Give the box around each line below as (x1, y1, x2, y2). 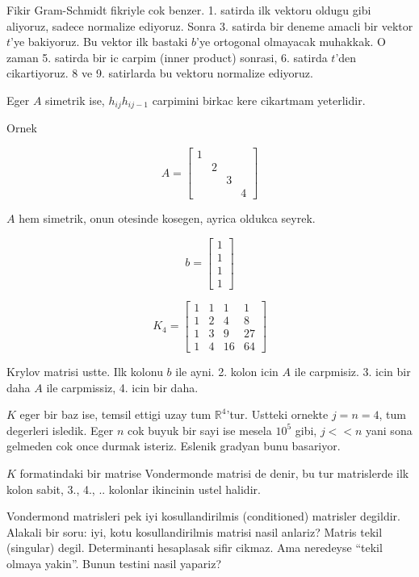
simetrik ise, (45, 91, 105, 108)
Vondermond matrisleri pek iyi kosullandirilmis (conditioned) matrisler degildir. (6, 508, 400, 525)
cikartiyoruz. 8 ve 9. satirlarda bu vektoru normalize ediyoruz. (6, 65, 313, 82)
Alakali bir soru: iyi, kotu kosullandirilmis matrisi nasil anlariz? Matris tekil (6, 523, 383, 540)
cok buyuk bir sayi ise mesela (127, 421, 272, 438)
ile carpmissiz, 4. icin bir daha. (46, 378, 199, 395)
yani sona (366, 421, 413, 438)
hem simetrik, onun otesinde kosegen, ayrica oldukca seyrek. (19, 210, 316, 227)
